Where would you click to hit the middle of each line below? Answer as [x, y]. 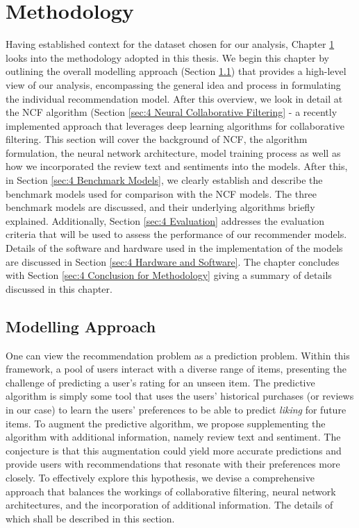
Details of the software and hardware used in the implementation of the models [174, 248]
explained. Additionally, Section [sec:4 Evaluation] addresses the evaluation [165, 220]
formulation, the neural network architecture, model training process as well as [173, 152]
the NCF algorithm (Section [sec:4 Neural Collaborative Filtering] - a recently [172, 112]
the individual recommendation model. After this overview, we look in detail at [174, 98]
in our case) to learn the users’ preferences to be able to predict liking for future [176, 409]
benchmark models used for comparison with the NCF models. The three [161, 193]
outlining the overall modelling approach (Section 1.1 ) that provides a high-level [176, 71]
